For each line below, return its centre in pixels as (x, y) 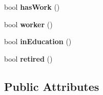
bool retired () (28, 58)
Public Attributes (52, 86)
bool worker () (28, 24)
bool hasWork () (32, 7)
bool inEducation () (38, 41)
